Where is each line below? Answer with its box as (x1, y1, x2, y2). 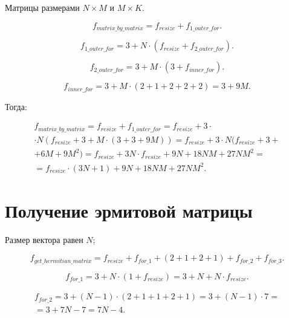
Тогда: (5, 100, 27, 112)
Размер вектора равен (5, 233, 83, 245)
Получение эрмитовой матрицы (5, 198, 253, 222)
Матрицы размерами (5, 1, 80, 13)
